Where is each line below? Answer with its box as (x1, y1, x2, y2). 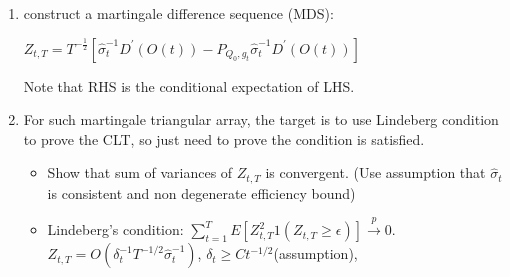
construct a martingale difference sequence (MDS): (23, 3, 334, 23)
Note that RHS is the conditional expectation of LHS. (23, 75, 355, 96)
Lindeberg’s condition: (47, 219, 184, 240)
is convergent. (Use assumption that (265, 162, 486, 183)
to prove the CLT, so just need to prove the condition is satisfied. (23, 128, 425, 149)
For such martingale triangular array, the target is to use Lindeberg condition (23, 109, 499, 130)
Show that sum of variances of (47, 162, 233, 183)
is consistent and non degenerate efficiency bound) (47, 182, 356, 203)
